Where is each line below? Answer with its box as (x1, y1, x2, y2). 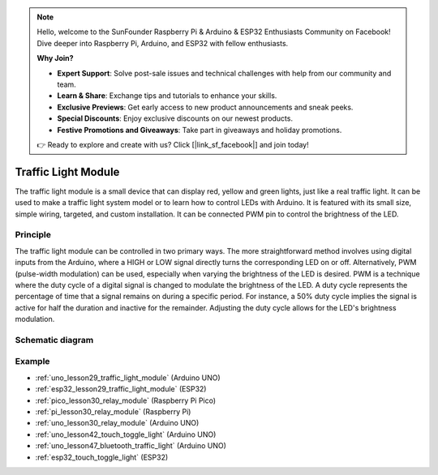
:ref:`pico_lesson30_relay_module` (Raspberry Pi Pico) (35, 396, 217, 405)
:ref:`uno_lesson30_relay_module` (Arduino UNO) (35, 418, 200, 428)
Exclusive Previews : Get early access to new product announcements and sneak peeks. (57, 102, 354, 112)
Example (15, 356, 50, 367)
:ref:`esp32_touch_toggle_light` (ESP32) (35, 452, 169, 462)
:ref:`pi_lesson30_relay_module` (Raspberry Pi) (35, 406, 191, 417)
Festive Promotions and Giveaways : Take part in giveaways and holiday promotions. (57, 125, 342, 135)
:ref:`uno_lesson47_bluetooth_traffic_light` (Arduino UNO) (35, 441, 227, 451)
